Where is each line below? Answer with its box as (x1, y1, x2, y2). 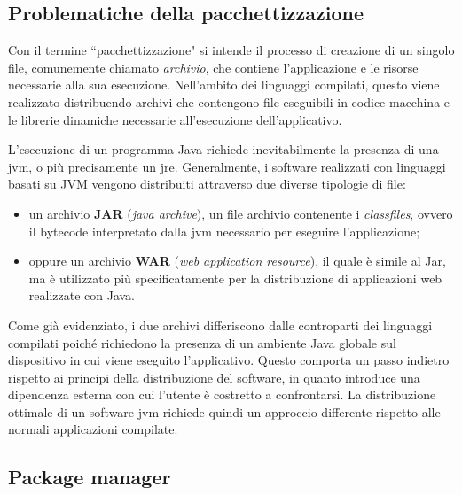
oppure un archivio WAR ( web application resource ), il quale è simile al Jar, (28, 251, 446, 270)
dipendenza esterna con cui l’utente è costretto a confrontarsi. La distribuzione (8, 385, 436, 404)
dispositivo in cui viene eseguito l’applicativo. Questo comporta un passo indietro (8, 351, 450, 369)
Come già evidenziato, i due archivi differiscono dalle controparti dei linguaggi (8, 315, 433, 334)
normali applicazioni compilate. (8, 420, 178, 438)
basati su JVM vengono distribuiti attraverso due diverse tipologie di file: (8, 174, 406, 193)
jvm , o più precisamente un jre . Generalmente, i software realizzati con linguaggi (8, 157, 446, 175)
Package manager (8, 463, 171, 491)
